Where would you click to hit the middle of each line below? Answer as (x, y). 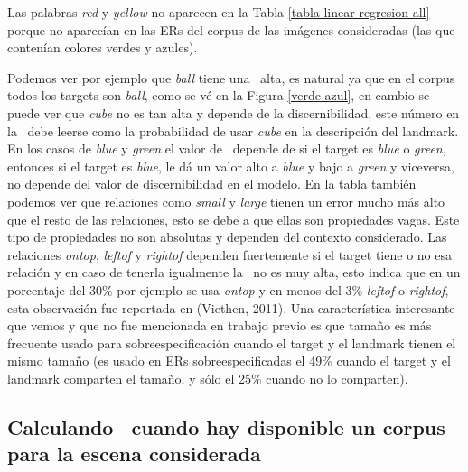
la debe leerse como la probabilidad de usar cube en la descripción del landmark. (233, 130)
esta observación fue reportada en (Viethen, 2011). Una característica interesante (231, 307)
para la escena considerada (134, 453)
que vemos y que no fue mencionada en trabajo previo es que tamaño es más (220, 325)
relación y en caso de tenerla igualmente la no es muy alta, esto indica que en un (234, 272)
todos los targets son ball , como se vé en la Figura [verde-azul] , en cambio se (219, 95)
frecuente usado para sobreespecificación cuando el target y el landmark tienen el (232, 342)
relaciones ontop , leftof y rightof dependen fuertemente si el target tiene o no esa (229, 254)
